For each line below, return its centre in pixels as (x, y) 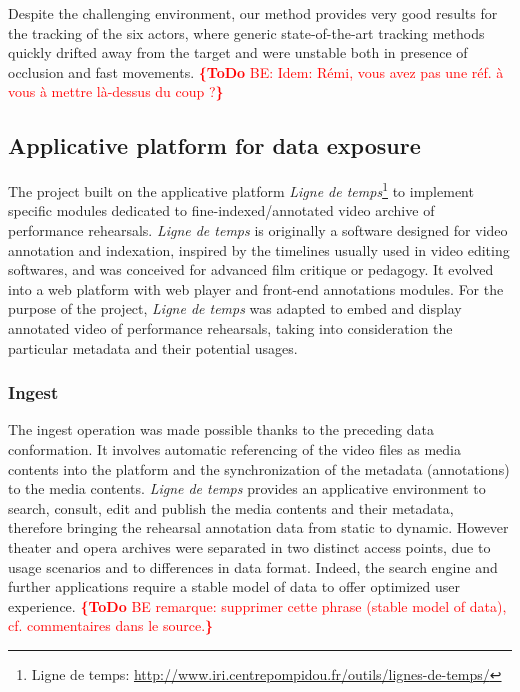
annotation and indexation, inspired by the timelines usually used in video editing (259, 249)
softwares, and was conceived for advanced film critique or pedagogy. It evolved (251, 269)
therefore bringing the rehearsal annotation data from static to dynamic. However (258, 527)
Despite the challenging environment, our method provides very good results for (253, 13)
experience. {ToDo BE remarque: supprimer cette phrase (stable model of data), (257, 605)
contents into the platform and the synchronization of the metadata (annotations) (259, 468)
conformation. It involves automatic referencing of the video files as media (234, 448)
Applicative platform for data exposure (214, 145)
